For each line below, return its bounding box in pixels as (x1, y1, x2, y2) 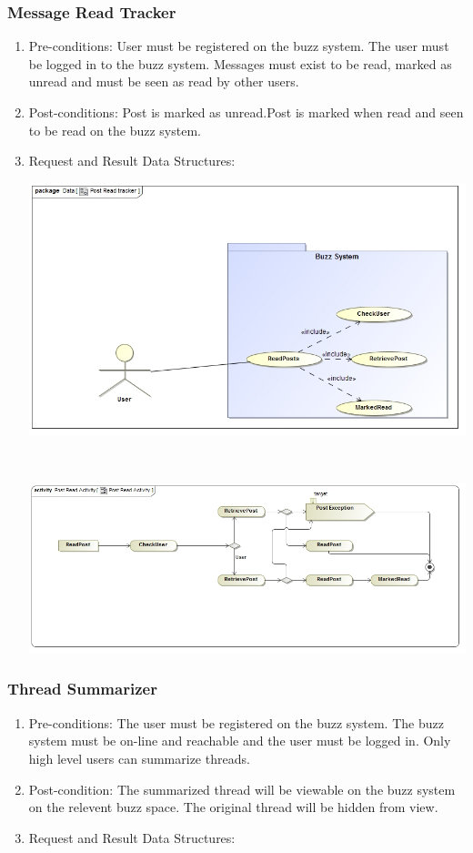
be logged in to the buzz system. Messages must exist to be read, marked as (28, 54, 452, 73)
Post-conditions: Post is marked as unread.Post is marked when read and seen (28, 103, 464, 121)
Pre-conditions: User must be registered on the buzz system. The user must (28, 36, 449, 56)
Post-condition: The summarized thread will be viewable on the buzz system (28, 779, 456, 798)
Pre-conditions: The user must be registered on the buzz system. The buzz (28, 713, 444, 732)
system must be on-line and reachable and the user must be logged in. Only (28, 731, 451, 750)
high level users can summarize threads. (28, 748, 250, 767)
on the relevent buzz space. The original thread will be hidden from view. (28, 797, 438, 817)
